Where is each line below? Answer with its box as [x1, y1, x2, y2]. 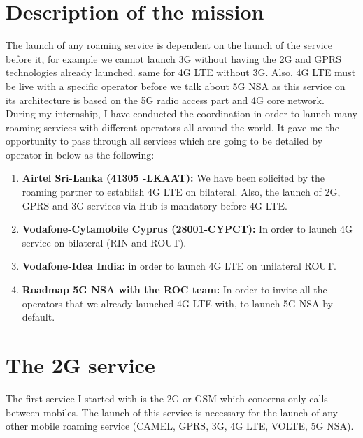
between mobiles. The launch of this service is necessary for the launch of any [6, 404, 338, 419]
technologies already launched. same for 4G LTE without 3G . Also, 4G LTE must [6, 65, 356, 80]
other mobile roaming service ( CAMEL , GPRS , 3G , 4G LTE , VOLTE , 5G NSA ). [6, 418, 354, 433]
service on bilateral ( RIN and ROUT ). [22, 235, 187, 249]
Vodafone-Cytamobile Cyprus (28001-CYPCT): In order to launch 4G [22, 221, 353, 236]
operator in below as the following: [6, 147, 155, 161]
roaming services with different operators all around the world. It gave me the [6, 119, 339, 134]
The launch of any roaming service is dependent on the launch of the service [6, 38, 332, 52]
